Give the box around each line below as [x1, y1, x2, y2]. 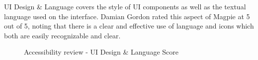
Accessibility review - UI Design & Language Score [24, 47, 178, 57]
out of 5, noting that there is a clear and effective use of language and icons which [4, 21, 254, 31]
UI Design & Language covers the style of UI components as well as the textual [4, 1, 246, 11]
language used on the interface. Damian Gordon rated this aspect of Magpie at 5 [4, 11, 250, 21]
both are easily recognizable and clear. [4, 30, 121, 40]
